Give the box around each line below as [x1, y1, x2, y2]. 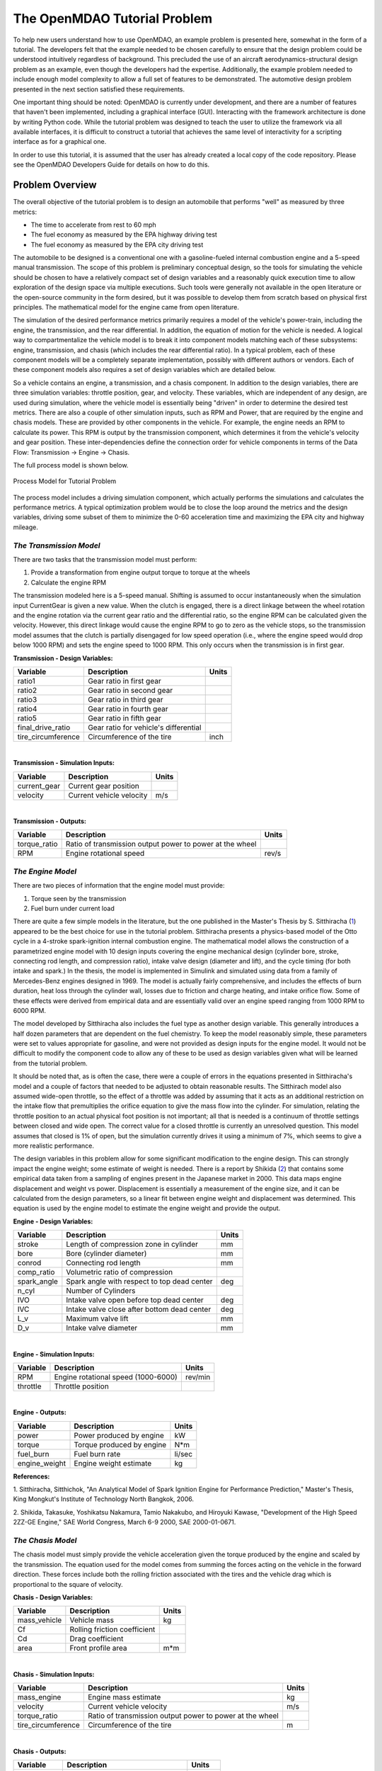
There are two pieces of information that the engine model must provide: [13, 881, 225, 890]
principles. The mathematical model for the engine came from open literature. [13, 303, 240, 312]
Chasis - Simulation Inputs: [13, 1670, 95, 1678]
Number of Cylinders [66, 1286, 136, 1296]
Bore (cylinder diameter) [66, 1249, 147, 1259]
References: [13, 1472, 50, 1481]
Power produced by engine [74, 1430, 164, 1440]
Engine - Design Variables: [13, 1217, 93, 1226]
